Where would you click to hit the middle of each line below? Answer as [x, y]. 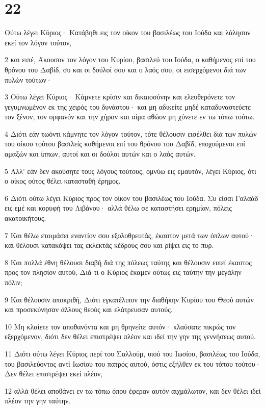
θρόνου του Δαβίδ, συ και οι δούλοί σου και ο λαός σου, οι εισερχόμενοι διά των [125, 69]
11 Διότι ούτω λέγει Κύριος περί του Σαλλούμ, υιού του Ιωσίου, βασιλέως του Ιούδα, [132, 353]
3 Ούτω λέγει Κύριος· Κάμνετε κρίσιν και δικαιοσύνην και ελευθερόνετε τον [120, 97]
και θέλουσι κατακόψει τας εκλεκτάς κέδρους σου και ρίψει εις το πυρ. [109, 245]
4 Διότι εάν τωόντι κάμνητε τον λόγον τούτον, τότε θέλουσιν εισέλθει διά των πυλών [131, 133]
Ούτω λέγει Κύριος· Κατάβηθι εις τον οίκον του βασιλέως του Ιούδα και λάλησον [128, 32]
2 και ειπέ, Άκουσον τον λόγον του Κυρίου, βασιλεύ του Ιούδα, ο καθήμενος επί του [130, 59]
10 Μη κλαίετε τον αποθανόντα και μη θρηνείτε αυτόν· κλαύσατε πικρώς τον [120, 326]
